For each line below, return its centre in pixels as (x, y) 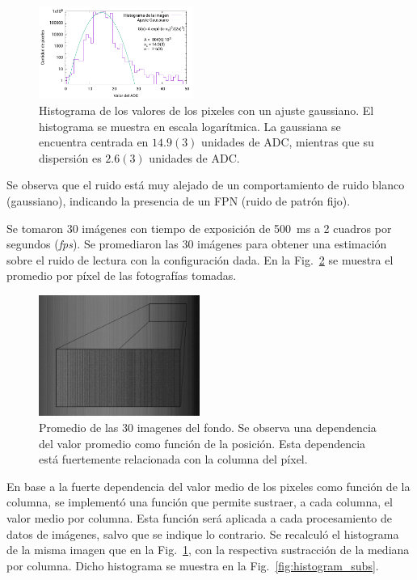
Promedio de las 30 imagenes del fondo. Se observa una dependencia (208, 428)
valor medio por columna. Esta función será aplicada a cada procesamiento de (199, 518)
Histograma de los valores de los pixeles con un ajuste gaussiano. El (206, 110)
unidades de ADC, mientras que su (288, 142)
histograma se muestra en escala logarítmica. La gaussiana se (190, 126)
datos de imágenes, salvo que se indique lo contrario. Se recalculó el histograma (203, 533)
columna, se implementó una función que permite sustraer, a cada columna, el (200, 502)
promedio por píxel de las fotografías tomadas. (122, 275)
